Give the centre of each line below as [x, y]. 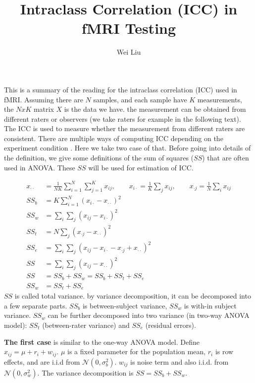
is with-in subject [210, 305]
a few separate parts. [36, 305]
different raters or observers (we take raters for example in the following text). [123, 118]
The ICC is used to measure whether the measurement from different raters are [125, 128]
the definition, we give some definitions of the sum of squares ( [99, 158]
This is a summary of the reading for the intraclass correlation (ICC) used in [121, 89]
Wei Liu [129, 52]
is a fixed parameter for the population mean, [137, 351]
